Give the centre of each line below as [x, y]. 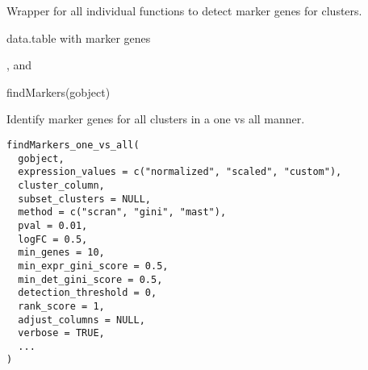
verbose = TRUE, [61, 333]
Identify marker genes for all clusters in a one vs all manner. [156, 119]
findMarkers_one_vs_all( [73, 145]
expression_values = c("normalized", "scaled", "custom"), [180, 172]
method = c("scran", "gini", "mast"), [122, 212]
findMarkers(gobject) [59, 91]
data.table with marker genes [79, 37]
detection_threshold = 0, [88, 293]
